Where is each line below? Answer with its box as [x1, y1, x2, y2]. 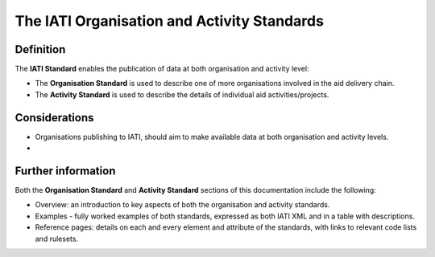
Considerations [14, 111, 94, 124]
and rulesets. [35, 234, 79, 243]
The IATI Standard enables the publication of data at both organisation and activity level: [14, 64, 309, 74]
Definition [14, 43, 66, 56]
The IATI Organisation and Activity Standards [14, 12, 324, 30]
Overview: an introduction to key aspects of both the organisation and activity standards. [35, 200, 330, 210]
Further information [14, 164, 116, 177]
